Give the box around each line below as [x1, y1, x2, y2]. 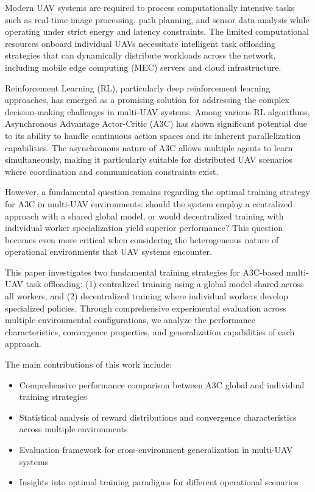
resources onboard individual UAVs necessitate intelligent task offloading [5, 37, 275, 49]
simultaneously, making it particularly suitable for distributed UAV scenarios [5, 153, 292, 166]
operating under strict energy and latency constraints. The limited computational [5, 25, 310, 38]
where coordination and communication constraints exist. [5, 165, 219, 177]
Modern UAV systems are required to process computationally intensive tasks [5, 1, 295, 13]
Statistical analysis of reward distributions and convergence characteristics [19, 410, 297, 423]
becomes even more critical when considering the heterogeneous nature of [5, 233, 279, 246]
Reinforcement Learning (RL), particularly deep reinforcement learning [5, 81, 271, 94]
